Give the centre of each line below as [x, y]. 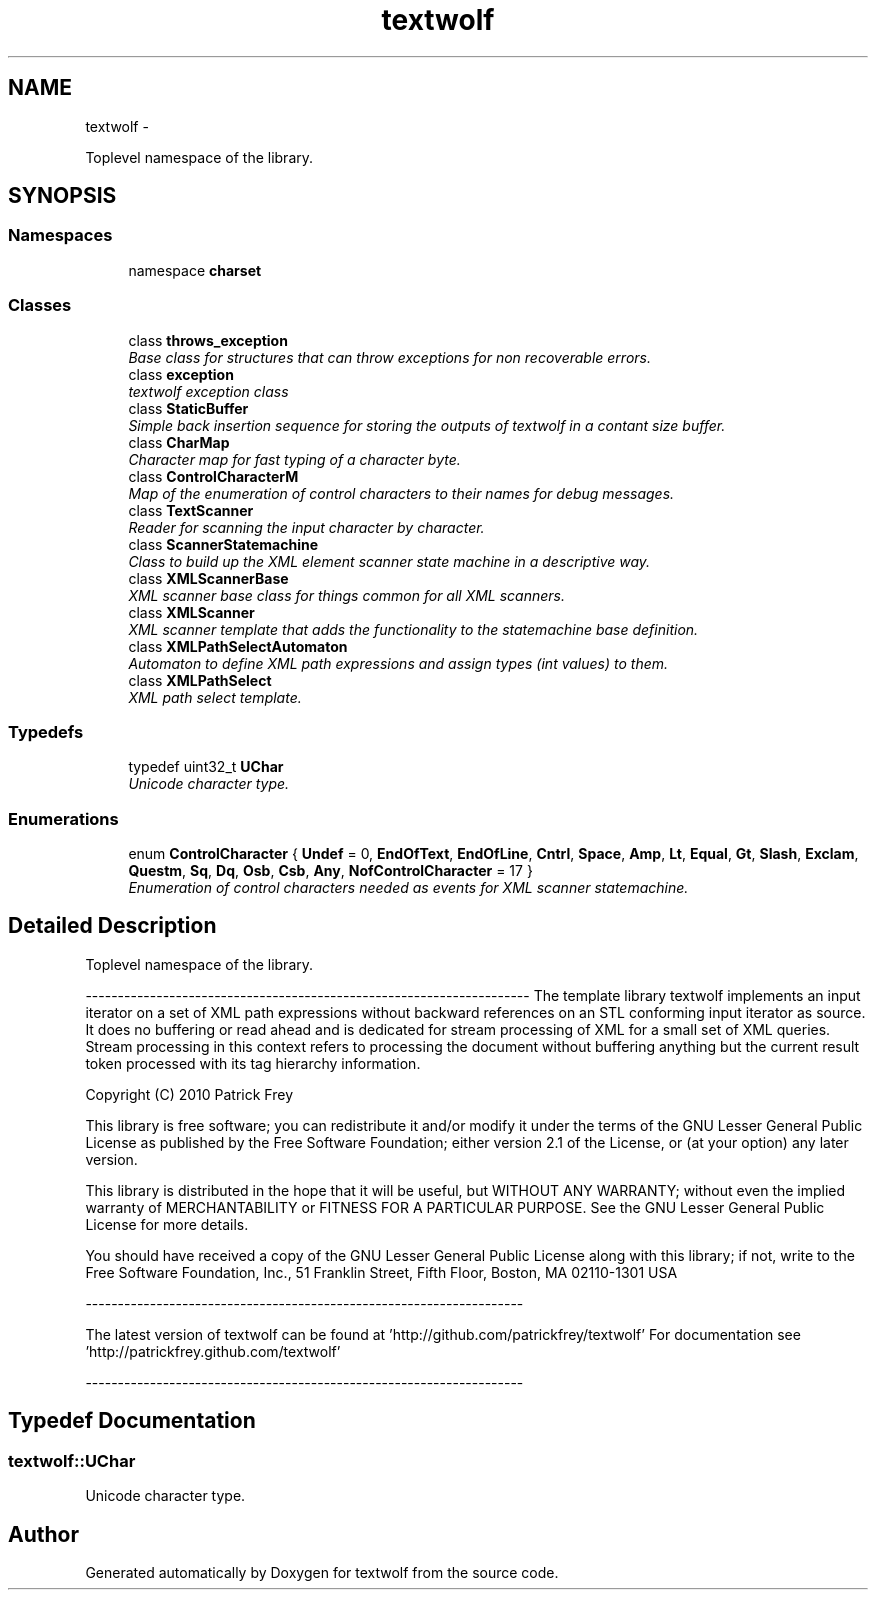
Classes [40, 305]
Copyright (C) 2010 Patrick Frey [189, 1094]
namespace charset [195, 270]
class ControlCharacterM [213, 476]
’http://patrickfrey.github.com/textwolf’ [213, 1351]
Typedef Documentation [132, 1421]
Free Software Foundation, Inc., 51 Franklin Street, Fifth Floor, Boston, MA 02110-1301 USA [381, 1272]
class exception [181, 374]
